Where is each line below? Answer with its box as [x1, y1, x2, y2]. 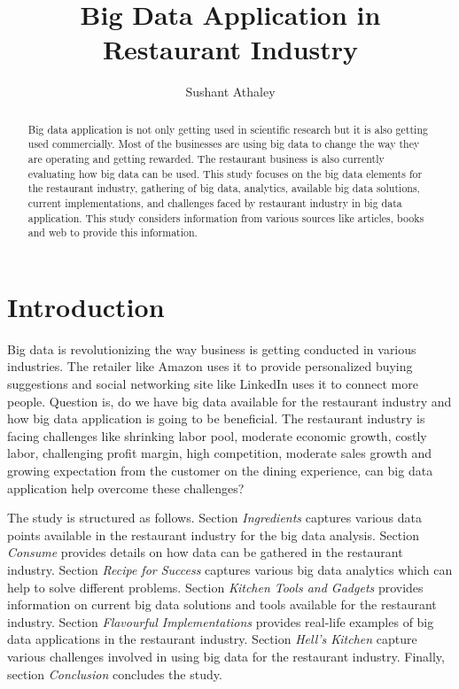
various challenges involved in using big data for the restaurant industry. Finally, [7, 646, 445, 665]
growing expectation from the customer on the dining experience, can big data [7, 461, 433, 480]
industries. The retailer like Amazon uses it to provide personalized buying [7, 357, 413, 375]
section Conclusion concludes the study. [7, 664, 222, 683]
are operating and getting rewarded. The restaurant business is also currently [27, 151, 385, 166]
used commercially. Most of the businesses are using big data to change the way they [27, 136, 420, 151]
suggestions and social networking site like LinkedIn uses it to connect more [7, 375, 418, 393]
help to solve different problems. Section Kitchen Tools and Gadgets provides [7, 577, 424, 596]
